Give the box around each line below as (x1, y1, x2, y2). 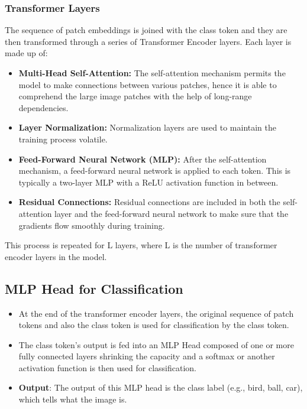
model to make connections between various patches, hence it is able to (18, 78, 277, 90)
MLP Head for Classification (5, 279, 183, 297)
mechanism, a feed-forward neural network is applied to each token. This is (18, 164, 291, 177)
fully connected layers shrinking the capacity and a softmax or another (18, 350, 275, 362)
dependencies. (18, 101, 69, 113)
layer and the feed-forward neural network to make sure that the (54, 207, 289, 219)
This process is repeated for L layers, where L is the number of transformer (5, 239, 277, 251)
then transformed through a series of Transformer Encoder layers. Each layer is (5, 35, 292, 47)
